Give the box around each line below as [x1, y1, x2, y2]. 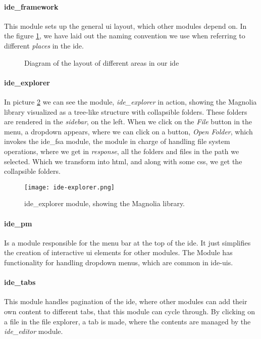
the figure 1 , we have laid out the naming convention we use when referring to [4, 30, 245, 41]
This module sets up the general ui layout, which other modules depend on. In [4, 20, 247, 31]
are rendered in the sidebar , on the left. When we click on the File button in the [4, 116, 252, 127]
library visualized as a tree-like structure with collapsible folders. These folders [4, 106, 247, 117]
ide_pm [4, 218, 32, 228]
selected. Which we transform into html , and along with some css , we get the [4, 156, 242, 166]
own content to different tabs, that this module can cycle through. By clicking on [4, 306, 255, 316]
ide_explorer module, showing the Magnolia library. [24, 198, 185, 209]
